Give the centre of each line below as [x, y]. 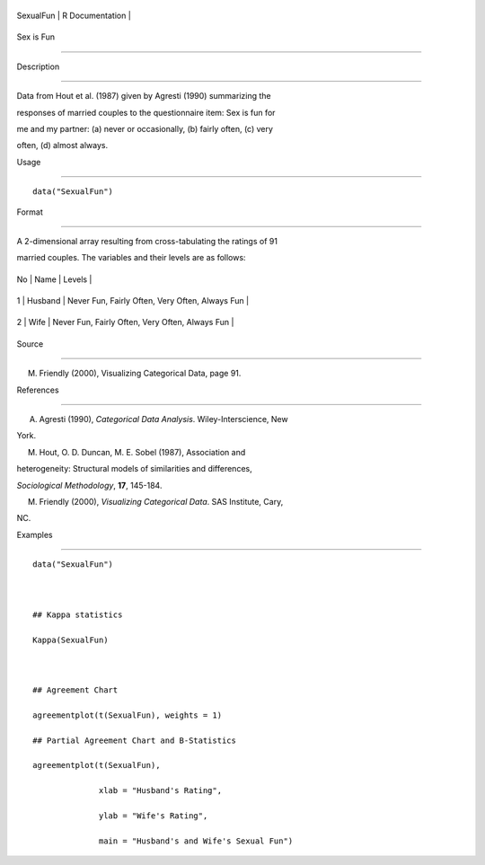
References [38, 390]
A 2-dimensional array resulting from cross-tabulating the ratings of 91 [147, 241]
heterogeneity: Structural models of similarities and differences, [134, 469]
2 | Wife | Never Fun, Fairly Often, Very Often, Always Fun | [125, 322]
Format [30, 212]
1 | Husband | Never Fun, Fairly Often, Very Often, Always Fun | [133, 301]
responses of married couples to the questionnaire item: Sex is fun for [146, 112]
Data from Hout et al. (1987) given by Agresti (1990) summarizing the [144, 96]
